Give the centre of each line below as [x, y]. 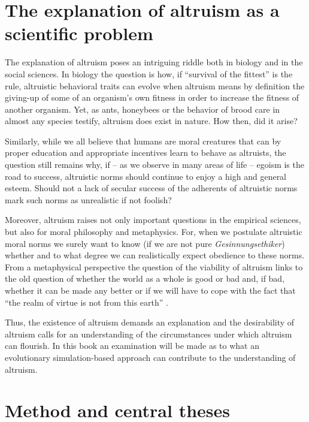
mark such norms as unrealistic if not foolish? [88, 199]
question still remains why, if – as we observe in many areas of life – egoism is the [154, 165]
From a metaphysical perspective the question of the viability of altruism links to [154, 266]
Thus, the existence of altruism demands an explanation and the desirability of [150, 322]
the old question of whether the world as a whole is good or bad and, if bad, [145, 278]
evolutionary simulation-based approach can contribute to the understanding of [150, 357]
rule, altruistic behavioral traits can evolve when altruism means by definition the [155, 85]
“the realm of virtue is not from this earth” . [87, 302]
